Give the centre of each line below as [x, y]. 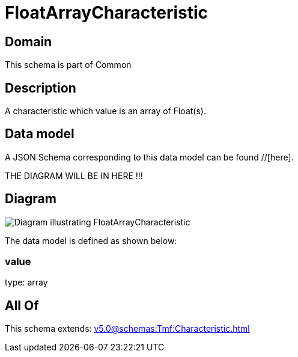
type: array [26, 282]
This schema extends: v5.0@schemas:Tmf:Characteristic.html [127, 329]
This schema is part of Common [68, 65]
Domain [29, 41]
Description [41, 88]
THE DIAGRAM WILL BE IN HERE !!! [74, 175]
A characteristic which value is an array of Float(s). [105, 111]
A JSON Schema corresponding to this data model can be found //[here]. [149, 157]
